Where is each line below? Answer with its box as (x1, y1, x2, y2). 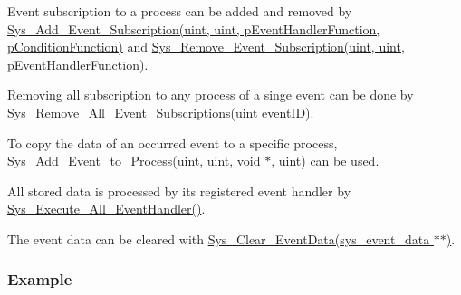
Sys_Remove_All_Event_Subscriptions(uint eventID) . (7, 102, 314, 121)
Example (7, 268, 72, 290)
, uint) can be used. (271, 151, 379, 170)
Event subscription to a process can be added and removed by (7, 2, 352, 20)
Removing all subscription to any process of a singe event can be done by (7, 85, 414, 104)
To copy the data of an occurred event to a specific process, (7, 133, 338, 152)
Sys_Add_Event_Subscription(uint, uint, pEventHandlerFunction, (7, 19, 380, 38)
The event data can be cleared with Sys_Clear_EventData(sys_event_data (7, 229, 430, 248)
